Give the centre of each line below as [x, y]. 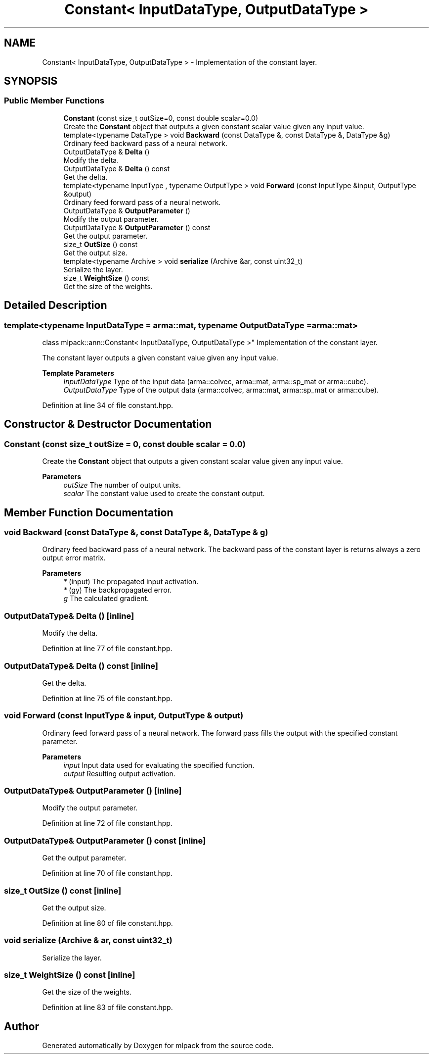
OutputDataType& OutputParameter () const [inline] [105, 840]
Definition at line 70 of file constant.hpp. [107, 873]
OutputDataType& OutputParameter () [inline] [93, 791]
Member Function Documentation [89, 512]
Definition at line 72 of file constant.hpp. [107, 823]
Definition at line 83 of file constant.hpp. [108, 1008]
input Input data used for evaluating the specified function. [159, 765]
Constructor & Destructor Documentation [108, 424]
